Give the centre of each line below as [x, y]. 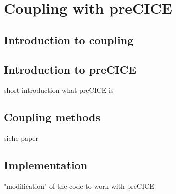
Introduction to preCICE [70, 69]
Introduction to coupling [69, 40]
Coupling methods [52, 117]
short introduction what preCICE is [59, 90]
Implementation [46, 165]
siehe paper [21, 138]
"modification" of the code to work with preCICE [79, 185]
